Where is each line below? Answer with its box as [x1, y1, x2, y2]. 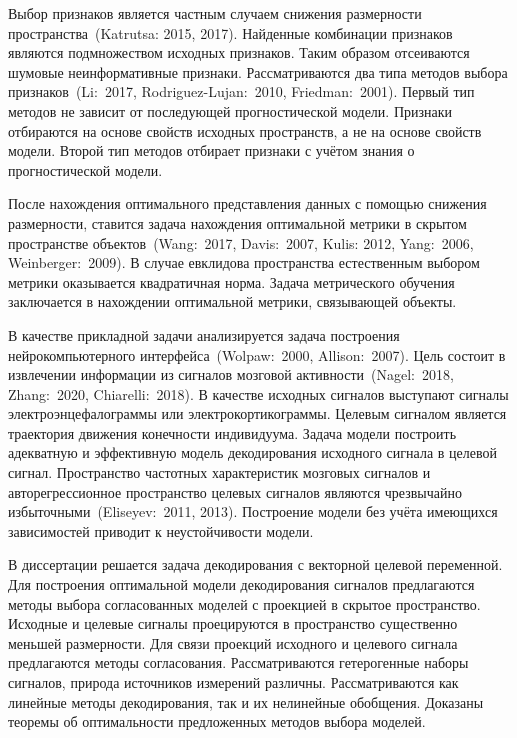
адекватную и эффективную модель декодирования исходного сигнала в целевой [8, 442, 497, 463]
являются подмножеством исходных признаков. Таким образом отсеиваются [8, 42, 470, 63]
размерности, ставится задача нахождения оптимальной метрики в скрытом [8, 212, 467, 233]
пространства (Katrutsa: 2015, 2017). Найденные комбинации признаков [8, 22, 453, 43]
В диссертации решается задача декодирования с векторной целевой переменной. [8, 554, 503, 575]
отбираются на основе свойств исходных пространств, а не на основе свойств [8, 120, 482, 141]
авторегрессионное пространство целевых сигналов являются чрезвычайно [8, 481, 462, 502]
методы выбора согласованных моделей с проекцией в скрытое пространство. [8, 593, 481, 614]
